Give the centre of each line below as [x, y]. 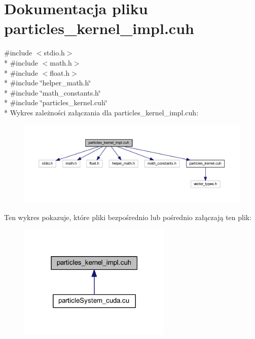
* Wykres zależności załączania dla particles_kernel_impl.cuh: [101, 112]
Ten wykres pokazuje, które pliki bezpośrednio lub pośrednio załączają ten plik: [128, 217]
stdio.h [54, 53]
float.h [60, 72]
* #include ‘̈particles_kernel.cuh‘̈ [56, 102]
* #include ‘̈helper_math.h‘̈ [48, 83]
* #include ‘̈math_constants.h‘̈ [52, 92]
